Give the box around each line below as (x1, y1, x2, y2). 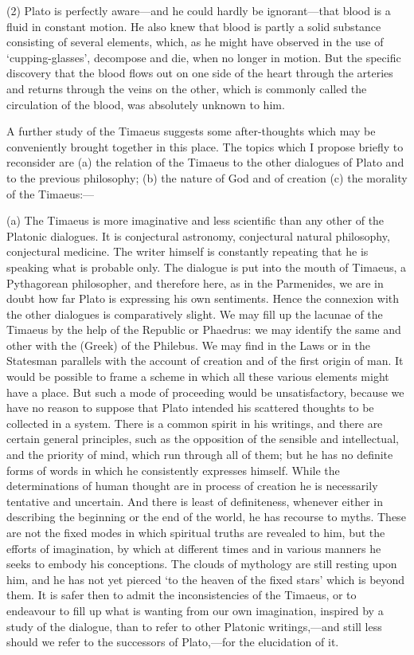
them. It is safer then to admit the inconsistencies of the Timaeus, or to (6, 586, 357, 603)
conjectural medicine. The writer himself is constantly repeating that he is (6, 243, 369, 260)
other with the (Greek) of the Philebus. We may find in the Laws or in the (6, 336, 370, 353)
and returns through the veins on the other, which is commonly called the (6, 80, 367, 96)
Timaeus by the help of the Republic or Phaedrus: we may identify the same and (6, 321, 401, 338)
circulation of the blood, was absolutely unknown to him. (6, 96, 285, 112)
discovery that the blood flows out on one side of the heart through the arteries (6, 65, 393, 81)
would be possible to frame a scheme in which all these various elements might (6, 368, 389, 385)
